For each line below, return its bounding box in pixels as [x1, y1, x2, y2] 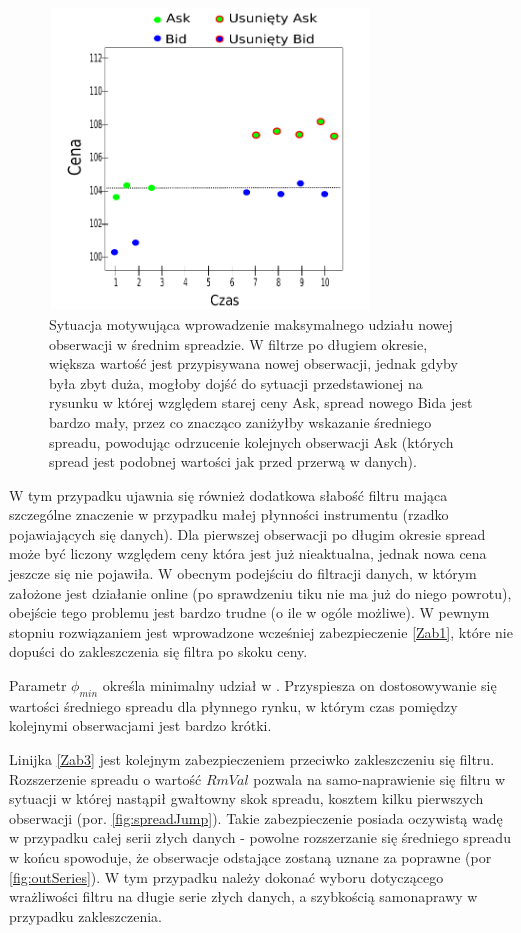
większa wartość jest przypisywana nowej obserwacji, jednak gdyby [49, 353, 458, 374]
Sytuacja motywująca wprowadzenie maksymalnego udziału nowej [49, 313, 453, 334]
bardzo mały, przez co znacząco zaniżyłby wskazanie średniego [49, 411, 432, 432]
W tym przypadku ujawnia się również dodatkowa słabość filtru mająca [9, 484, 448, 505]
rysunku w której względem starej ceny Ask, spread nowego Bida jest [49, 392, 473, 413]
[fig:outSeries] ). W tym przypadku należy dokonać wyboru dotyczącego [9, 866, 444, 887]
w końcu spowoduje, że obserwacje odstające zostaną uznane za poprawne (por [9, 847, 492, 867]
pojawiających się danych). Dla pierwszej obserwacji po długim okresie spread [9, 523, 486, 544]
